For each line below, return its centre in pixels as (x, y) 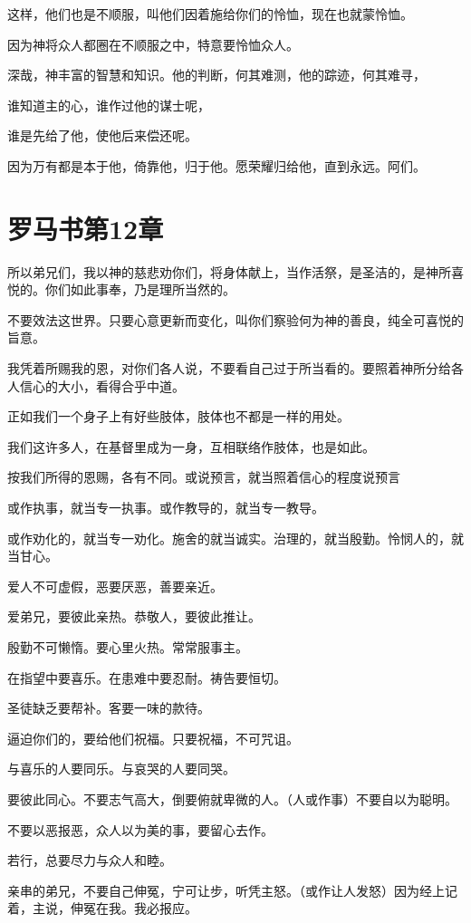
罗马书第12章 (86, 228)
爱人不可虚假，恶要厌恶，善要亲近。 (115, 586)
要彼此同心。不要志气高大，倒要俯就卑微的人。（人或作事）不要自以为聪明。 (232, 798)
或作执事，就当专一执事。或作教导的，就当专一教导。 (166, 508)
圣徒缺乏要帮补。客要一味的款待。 (109, 708)
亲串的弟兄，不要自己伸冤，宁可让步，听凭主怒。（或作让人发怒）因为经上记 (232, 890)
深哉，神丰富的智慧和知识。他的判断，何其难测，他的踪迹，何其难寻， (216, 75)
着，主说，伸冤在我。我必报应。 (102, 908)
